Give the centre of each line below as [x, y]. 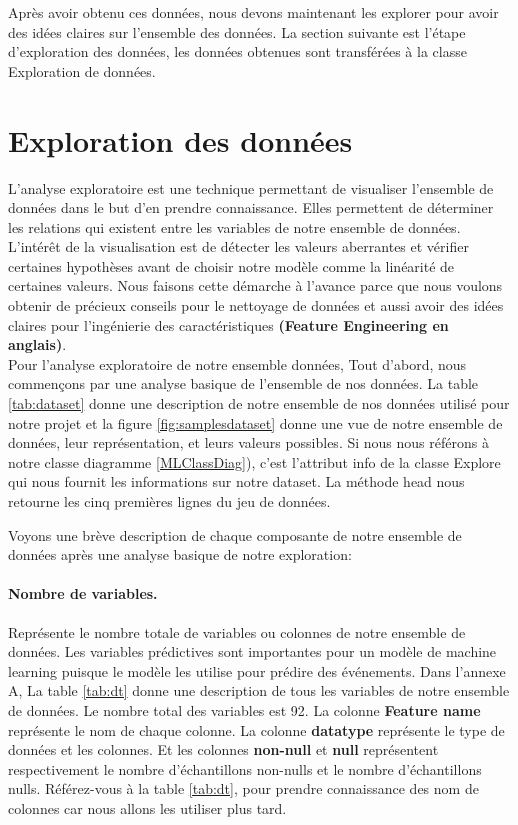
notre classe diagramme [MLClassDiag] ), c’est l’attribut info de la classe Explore [254, 461]
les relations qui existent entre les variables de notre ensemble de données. [234, 226]
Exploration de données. [82, 70]
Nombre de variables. [83, 593]
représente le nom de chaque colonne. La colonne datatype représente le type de [256, 729]
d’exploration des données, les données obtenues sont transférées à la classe [237, 51]
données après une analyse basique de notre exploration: [180, 554]
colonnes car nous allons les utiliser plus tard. [147, 807]
